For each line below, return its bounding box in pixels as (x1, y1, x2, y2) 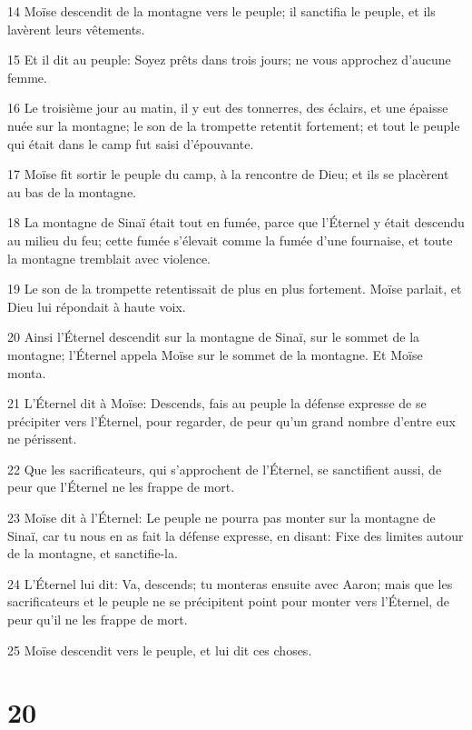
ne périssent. (7, 429, 77, 448)
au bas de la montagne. (7, 182, 137, 201)
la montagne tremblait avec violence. (7, 248, 211, 267)
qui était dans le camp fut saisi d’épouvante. (7, 134, 254, 153)
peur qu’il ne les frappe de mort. (7, 610, 188, 629)
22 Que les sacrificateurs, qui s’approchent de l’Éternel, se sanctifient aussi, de (7, 459, 442, 478)
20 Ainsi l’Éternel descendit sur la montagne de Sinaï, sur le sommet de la (7, 327, 420, 346)
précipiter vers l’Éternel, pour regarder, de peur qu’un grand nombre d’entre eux (7, 411, 456, 430)
